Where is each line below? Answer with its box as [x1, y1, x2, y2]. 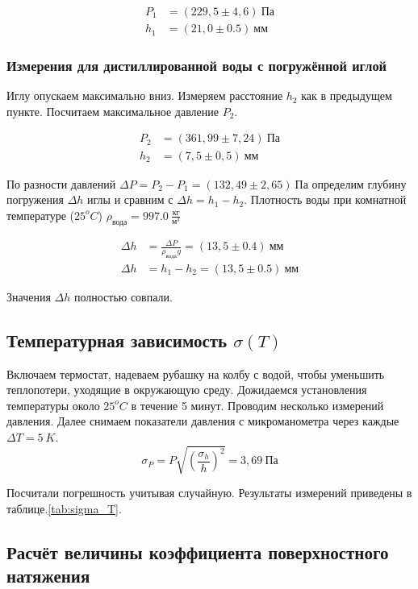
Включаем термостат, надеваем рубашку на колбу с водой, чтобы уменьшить [6, 365, 385, 382]
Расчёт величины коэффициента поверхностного [6, 539, 389, 564]
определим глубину [311, 175, 407, 192]
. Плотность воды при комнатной [244, 191, 407, 208]
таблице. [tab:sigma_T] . [6, 500, 122, 516]
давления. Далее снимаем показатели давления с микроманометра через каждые [6, 413, 399, 429]
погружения [6, 191, 64, 208]
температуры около [6, 396, 100, 413]
